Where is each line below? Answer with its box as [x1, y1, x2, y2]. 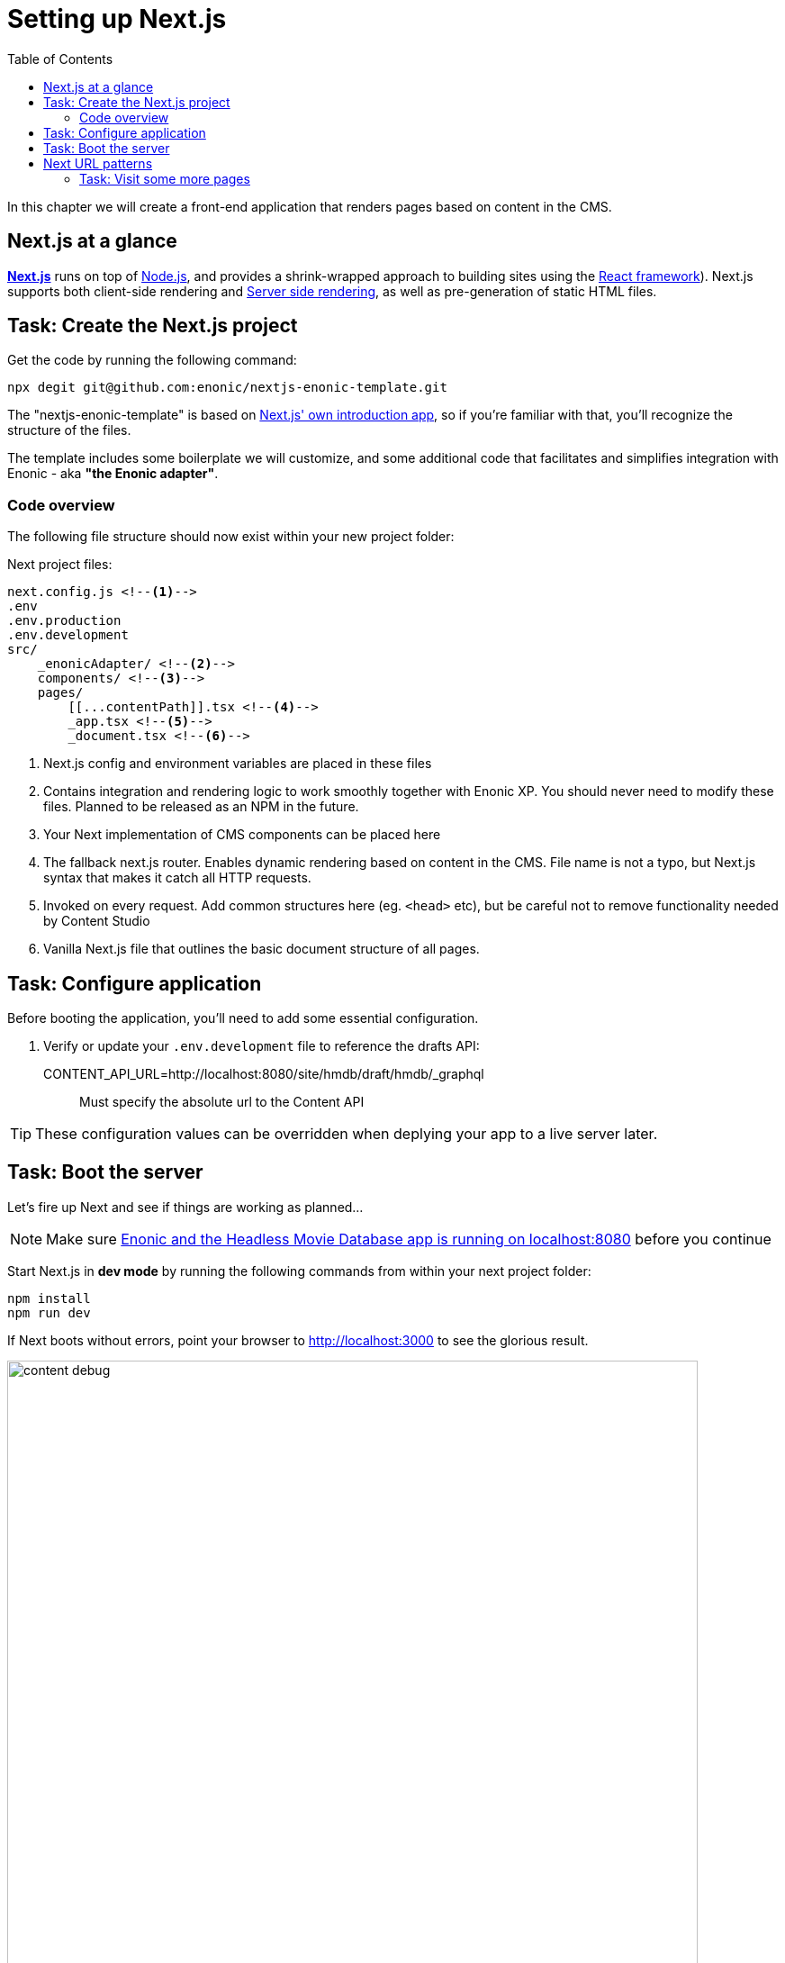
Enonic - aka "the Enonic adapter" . [7, 466, 219, 482]
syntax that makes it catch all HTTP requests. [43, 870, 311, 886]
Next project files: [7, 556, 113, 573]
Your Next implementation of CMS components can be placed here [43, 827, 441, 843]
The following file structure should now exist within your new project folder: [7, 529, 455, 545]
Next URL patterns [43, 155, 153, 171]
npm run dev [7, 1305, 91, 1320]
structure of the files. [7, 422, 131, 439]
